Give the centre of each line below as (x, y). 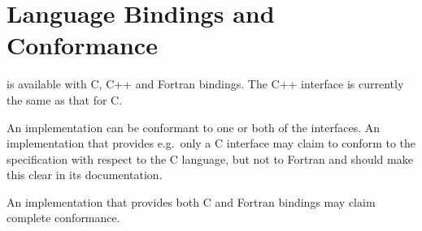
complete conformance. (63, 218)
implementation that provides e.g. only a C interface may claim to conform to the (211, 143)
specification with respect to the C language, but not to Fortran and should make (210, 158)
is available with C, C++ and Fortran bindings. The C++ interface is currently (205, 84)
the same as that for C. (65, 99)
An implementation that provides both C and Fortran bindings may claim (191, 201)
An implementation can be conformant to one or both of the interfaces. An (194, 127)
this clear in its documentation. (85, 175)
